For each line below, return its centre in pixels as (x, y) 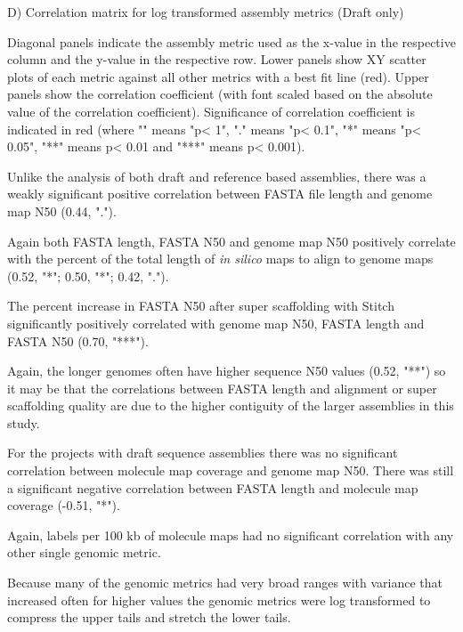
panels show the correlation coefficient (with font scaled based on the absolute (220, 94)
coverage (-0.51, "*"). (64, 505)
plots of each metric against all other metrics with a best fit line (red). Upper (218, 76)
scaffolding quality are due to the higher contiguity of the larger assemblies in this (231, 405)
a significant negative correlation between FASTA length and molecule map (213, 487)
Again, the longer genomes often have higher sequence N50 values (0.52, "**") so (227, 371)
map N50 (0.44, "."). (62, 211)
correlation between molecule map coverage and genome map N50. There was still (231, 470)
